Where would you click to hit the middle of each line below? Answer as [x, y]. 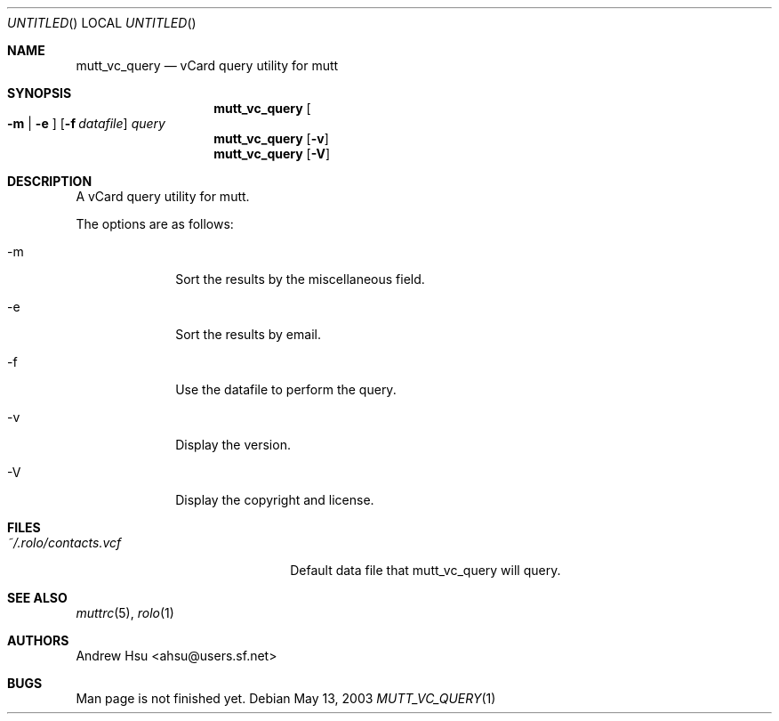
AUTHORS [38, 640]
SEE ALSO [37, 598]
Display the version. [233, 445]
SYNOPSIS [40, 93]
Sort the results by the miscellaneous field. [300, 279]
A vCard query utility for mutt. [163, 196]
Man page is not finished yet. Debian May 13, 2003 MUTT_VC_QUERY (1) [286, 698]
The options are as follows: [155, 224]
